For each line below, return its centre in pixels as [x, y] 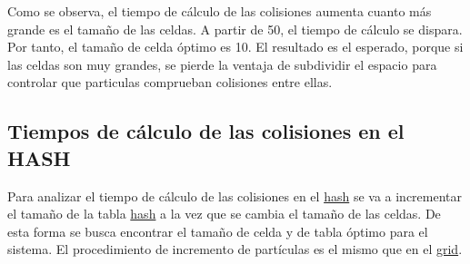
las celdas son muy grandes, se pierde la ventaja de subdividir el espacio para [222, 64]
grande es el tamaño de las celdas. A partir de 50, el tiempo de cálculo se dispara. [235, 29]
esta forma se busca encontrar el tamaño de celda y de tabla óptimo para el [218, 231]
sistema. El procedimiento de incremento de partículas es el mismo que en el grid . [235, 249]
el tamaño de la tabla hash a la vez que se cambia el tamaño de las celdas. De [224, 214]
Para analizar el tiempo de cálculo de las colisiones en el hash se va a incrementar [235, 196]
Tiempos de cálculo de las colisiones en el [206, 131]
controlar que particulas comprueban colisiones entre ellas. [170, 82]
